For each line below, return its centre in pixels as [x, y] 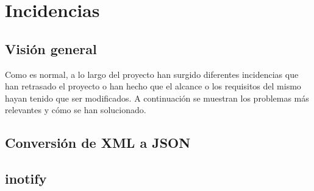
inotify [26, 179]
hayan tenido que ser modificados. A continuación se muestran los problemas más [157, 98]
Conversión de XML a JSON [98, 143]
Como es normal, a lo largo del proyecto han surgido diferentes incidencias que [152, 74]
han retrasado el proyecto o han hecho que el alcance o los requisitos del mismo [153, 86]
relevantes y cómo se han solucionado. [76, 110]
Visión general [51, 48]
